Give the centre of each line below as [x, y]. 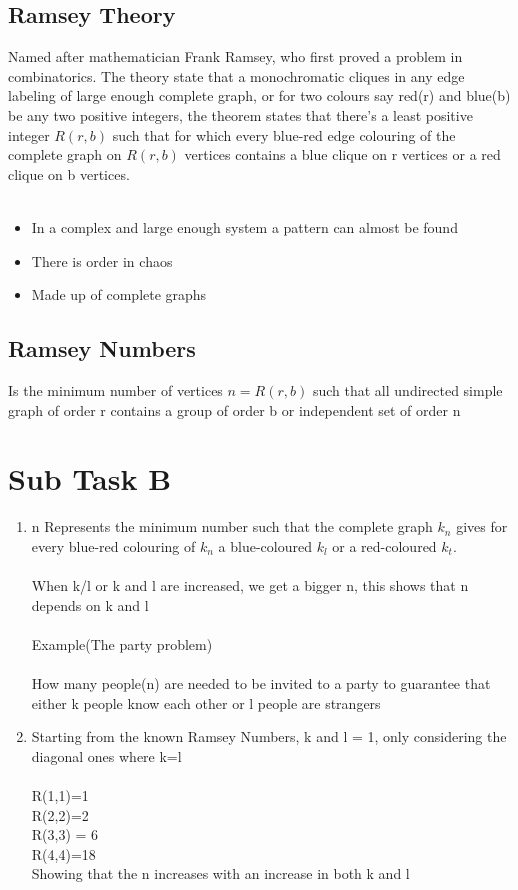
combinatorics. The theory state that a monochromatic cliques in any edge [236, 75]
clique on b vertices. [69, 173]
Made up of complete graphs [119, 294]
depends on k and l [90, 604]
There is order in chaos [102, 260]
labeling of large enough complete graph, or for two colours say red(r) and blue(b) [259, 95]
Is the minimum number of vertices [115, 389]
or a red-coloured [384, 545]
